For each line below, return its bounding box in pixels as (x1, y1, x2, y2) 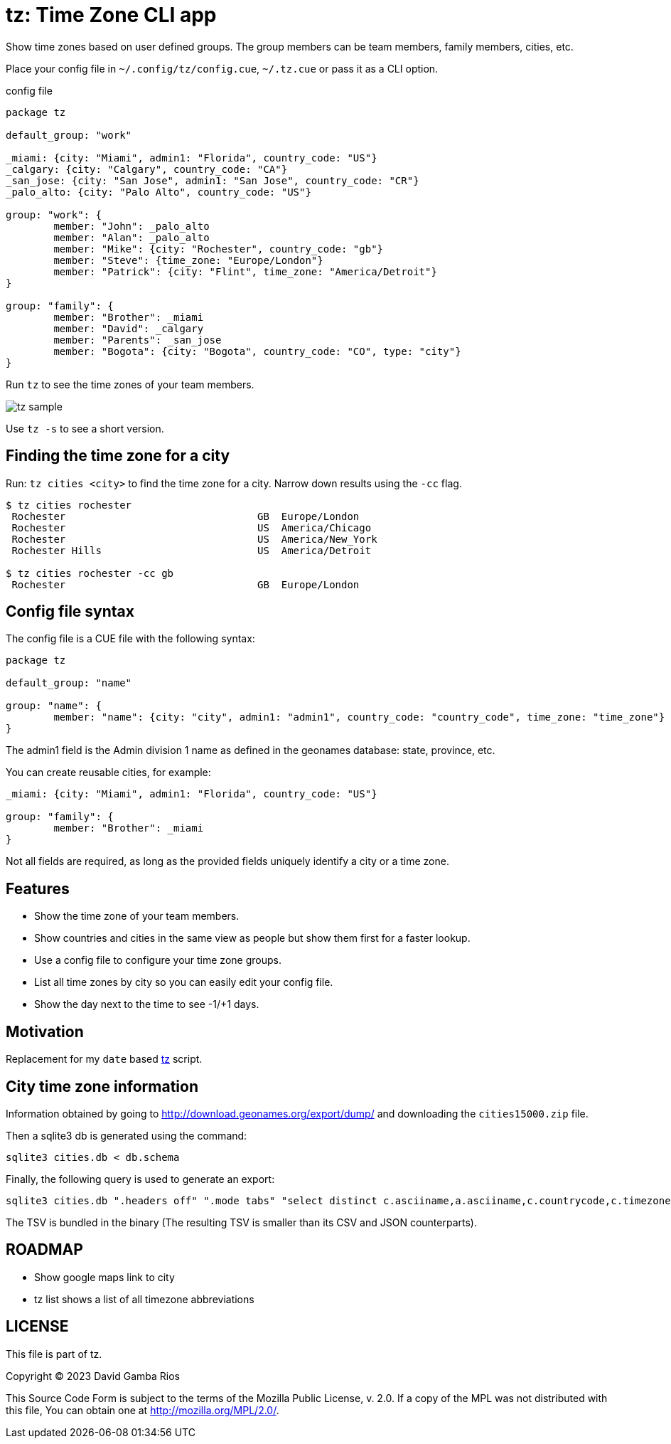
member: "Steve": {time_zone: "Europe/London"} (53, 254, 323, 266)
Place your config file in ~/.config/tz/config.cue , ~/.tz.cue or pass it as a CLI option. (6, 62, 439, 75)
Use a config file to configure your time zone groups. (34, 954, 281, 967)
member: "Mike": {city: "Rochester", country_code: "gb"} (53, 243, 384, 255)
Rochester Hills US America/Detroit (11, 544, 372, 556)
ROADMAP (6, 1241, 83, 1259)
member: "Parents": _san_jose (53, 334, 222, 346)
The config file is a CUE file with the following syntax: (6, 632, 255, 645)
